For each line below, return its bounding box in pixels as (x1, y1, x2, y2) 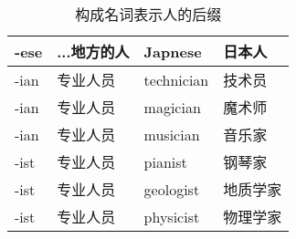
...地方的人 (57, 41, 130, 62)
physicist (143, 205, 200, 227)
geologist (143, 178, 200, 200)
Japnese (143, 40, 202, 62)
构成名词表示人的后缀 (75, 4, 222, 25)
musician (143, 123, 200, 145)
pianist (143, 151, 187, 172)
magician (143, 96, 201, 118)
